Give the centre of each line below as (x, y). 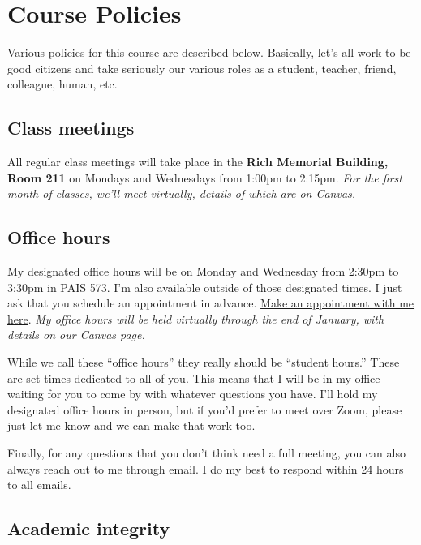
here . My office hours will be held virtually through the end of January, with (196, 318)
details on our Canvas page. (76, 335)
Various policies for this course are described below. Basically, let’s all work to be (209, 52)
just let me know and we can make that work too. (131, 425)
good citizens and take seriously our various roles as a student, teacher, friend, (202, 68)
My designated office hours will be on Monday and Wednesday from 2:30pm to (203, 271)
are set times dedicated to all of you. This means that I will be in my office (194, 378)
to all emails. (39, 485)
